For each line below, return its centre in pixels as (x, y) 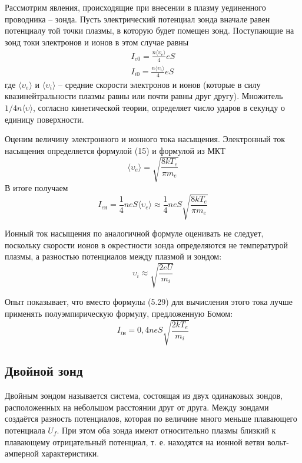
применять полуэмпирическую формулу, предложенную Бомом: (119, 313)
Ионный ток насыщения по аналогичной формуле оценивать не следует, (134, 233)
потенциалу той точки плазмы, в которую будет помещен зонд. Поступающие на (150, 30)
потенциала (25, 430)
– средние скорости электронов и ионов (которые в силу (160, 84)
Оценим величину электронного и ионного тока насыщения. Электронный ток (145, 139)
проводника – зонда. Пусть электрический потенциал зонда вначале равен (137, 19)
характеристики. (70, 453)
